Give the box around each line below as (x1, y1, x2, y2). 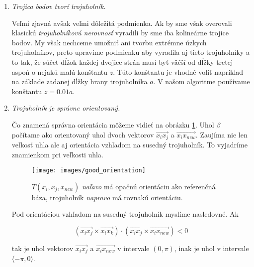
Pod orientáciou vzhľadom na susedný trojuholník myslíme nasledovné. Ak (11, 209, 239, 219)
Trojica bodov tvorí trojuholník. (11, 1, 106, 11)
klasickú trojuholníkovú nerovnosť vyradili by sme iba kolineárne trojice (11, 27, 229, 38)
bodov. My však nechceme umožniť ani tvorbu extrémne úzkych (11, 37, 207, 47)
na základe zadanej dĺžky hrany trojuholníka (11, 76, 148, 87)
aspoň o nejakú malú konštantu (11, 66, 108, 77)
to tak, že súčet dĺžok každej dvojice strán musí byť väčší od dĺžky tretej (11, 56, 233, 67)
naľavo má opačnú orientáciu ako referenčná (82, 181, 216, 191)
